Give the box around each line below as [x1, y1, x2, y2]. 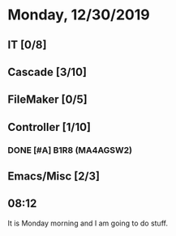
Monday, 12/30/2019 [7, 6, 151, 24]
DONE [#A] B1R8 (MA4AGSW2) [7, 144, 133, 155]
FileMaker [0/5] [7, 93, 88, 107]
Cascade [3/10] [7, 65, 87, 78]
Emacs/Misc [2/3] [7, 170, 101, 183]
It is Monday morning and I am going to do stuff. [7, 218, 168, 228]
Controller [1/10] [7, 120, 91, 134]
